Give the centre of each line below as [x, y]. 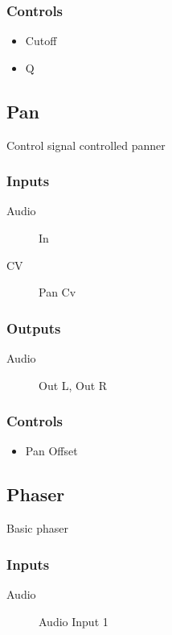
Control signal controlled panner [86, 145]
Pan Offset [51, 451]
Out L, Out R [73, 385]
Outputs [34, 328]
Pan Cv [57, 292]
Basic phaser [37, 528]
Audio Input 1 [74, 621]
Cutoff [41, 41]
